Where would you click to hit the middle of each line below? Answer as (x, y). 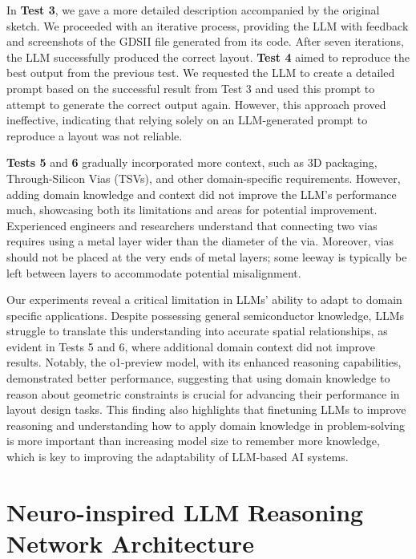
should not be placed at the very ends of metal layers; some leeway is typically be (207, 256)
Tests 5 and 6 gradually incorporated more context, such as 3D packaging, (192, 162)
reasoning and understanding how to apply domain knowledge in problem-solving (206, 425)
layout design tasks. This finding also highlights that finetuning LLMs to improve (206, 409)
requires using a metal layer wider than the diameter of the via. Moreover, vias (200, 241)
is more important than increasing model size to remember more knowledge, (193, 441)
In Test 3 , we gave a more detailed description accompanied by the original (193, 10)
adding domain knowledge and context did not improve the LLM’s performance (202, 194)
